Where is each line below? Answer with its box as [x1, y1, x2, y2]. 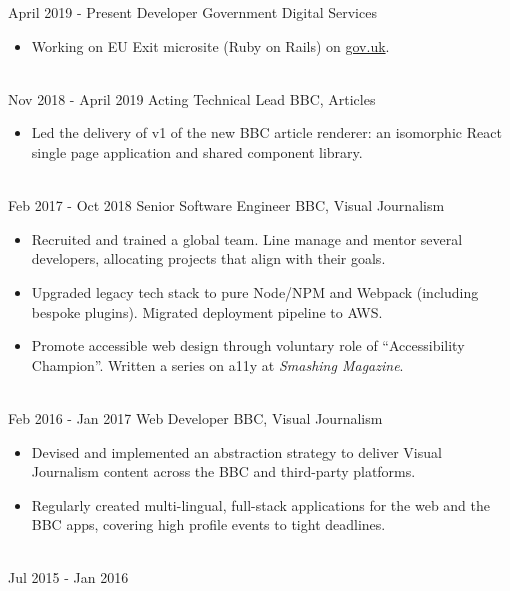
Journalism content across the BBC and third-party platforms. [31, 461, 416, 482]
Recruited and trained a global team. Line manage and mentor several [31, 228, 463, 249]
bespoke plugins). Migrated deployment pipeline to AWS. [31, 301, 383, 322]
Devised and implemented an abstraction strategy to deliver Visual [31, 441, 442, 462]
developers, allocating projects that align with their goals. [31, 248, 386, 269]
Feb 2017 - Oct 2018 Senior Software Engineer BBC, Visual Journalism [8, 195, 445, 216]
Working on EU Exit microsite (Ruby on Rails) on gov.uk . [31, 35, 390, 56]
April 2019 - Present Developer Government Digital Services [8, 2, 377, 22]
